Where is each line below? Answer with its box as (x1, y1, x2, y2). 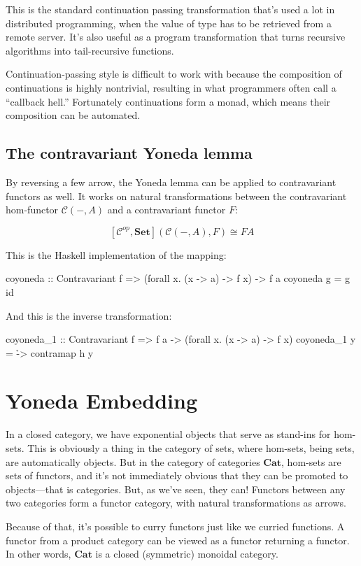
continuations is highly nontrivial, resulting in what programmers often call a (6, 80, 337, 94)
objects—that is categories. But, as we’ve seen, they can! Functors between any (6, 481, 346, 496)
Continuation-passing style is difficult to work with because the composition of (6, 66, 342, 81)
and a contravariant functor (107, 202, 226, 217)
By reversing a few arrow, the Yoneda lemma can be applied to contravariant (6, 174, 337, 189)
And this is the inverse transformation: (6, 308, 172, 323)
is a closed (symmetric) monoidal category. (95, 546, 278, 561)
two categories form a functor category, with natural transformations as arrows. (6, 495, 346, 510)
